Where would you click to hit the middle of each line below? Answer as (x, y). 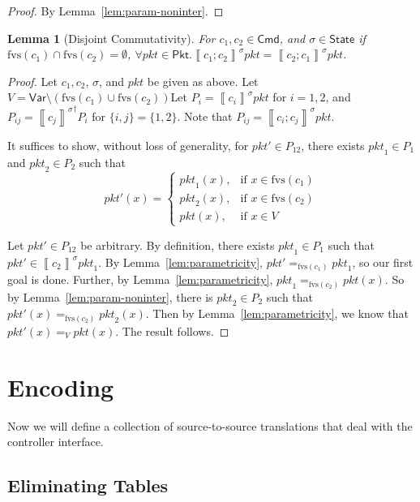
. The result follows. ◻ (172, 330)
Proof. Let (32, 81)
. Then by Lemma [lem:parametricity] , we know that (277, 313)
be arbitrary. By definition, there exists (178, 245)
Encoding (61, 386)
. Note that (205, 116)
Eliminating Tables (88, 485)
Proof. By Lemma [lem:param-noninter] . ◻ (116, 11)
